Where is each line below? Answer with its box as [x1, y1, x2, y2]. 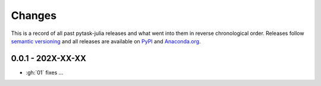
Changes [11, 9, 56, 22]
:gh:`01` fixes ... [26, 69, 64, 76]
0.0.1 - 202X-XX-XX [11, 53, 86, 63]
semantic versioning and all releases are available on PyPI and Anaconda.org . [11, 37, 202, 44]
